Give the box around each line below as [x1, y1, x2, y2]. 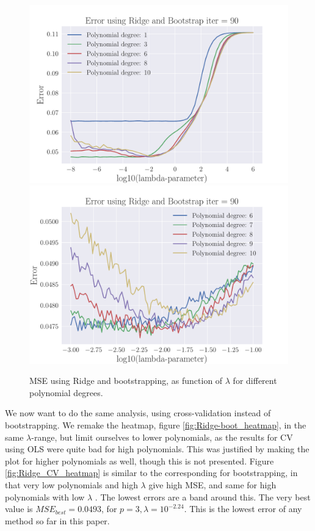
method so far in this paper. [5, 514, 110, 527]
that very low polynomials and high [5, 478, 138, 491]
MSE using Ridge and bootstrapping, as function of [29, 374, 223, 387]
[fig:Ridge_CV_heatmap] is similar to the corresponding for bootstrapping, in [5, 466, 298, 479]
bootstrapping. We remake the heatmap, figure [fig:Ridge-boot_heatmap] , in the [5, 418, 306, 431]
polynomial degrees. [29, 386, 103, 399]
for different [233, 374, 277, 387]
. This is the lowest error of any [184, 502, 302, 515]
